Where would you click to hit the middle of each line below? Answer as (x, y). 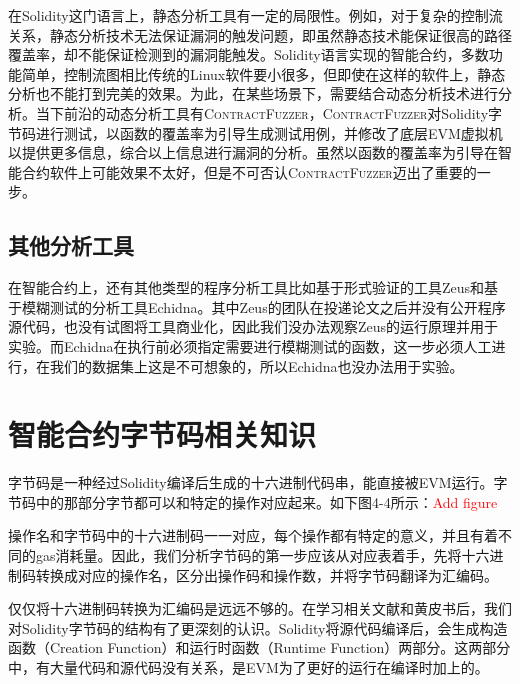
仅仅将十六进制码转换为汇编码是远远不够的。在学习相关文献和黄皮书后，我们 (260, 608)
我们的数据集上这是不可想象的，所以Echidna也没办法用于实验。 (256, 365)
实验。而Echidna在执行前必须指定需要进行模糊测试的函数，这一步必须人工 (250, 345)
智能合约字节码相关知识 (162, 434)
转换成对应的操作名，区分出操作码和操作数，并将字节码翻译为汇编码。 (266, 574)
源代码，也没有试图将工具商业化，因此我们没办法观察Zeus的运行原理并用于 (253, 326)
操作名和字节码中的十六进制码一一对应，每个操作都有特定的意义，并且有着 (253, 535)
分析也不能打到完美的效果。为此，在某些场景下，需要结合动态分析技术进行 (253, 93)
